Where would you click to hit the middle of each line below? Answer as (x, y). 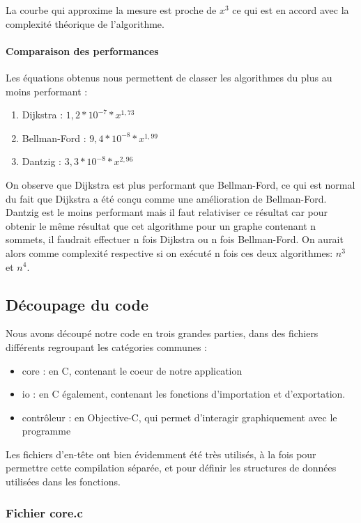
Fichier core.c (44, 512)
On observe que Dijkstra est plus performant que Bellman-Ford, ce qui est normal (180, 184)
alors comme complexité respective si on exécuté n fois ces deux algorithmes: (169, 252)
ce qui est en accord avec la (291, 10)
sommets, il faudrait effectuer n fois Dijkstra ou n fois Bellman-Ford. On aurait (175, 239)
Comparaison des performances (82, 50)
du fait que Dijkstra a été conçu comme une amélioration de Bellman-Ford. (166, 198)
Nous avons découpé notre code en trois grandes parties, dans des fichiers (162, 333)
